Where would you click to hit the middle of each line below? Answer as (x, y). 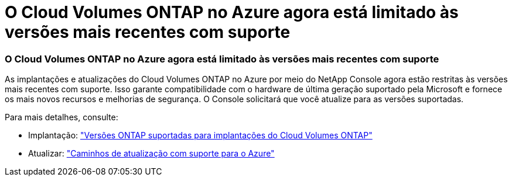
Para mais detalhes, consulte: (62, 117)
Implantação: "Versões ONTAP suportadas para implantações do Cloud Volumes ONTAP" (200, 135)
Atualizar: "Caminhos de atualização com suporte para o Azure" (151, 154)
